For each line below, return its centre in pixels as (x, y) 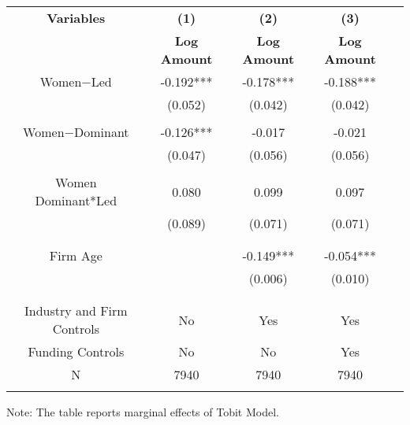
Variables (76, 18)
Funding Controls (76, 351)
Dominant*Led (76, 200)
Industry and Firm (76, 310)
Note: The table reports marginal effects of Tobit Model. (143, 412)
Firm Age (76, 255)
